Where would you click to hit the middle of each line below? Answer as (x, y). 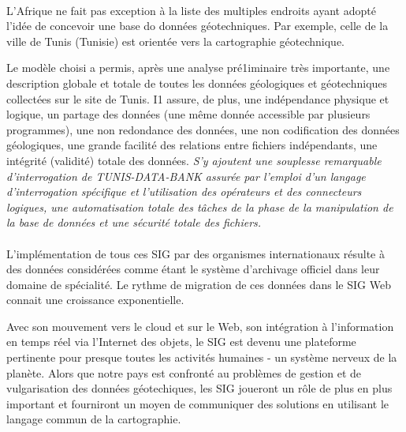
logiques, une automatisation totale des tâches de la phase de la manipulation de (200, 207)
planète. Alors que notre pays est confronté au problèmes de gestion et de (184, 372)
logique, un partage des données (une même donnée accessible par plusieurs (188, 114)
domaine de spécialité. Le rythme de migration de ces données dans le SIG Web (199, 284)
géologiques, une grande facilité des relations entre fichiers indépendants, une (192, 145)
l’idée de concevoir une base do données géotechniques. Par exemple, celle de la (197, 26)
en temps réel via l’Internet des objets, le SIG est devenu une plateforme (181, 342)
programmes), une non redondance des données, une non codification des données (203, 129)
